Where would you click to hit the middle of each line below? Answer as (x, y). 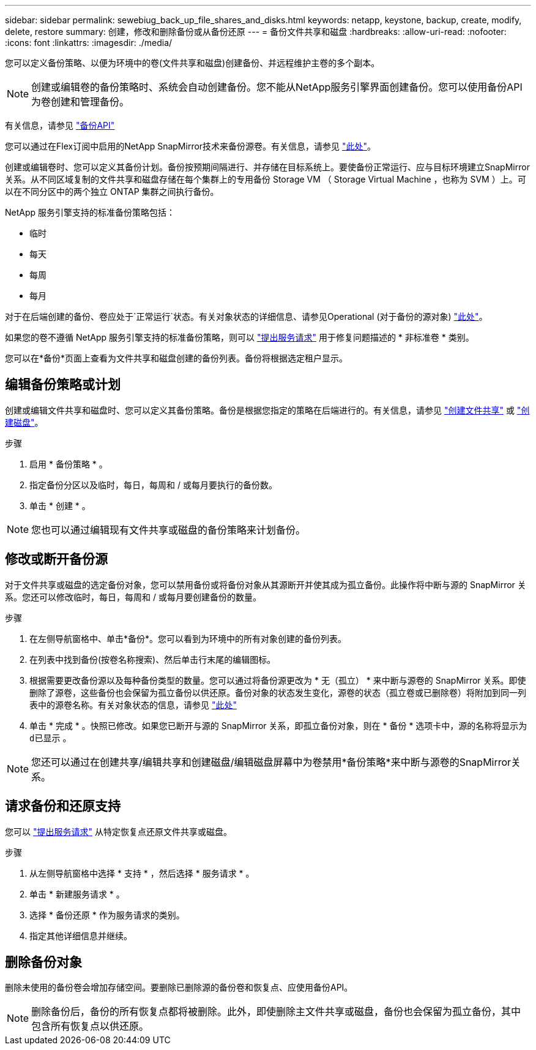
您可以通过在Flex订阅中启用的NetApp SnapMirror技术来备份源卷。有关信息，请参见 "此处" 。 (191, 146)
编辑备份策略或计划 (63, 385)
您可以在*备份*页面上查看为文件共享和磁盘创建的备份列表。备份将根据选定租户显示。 (177, 358)
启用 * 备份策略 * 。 (69, 464)
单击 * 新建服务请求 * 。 (77, 894)
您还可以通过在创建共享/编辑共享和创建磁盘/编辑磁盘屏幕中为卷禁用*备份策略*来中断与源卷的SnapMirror (271, 762)
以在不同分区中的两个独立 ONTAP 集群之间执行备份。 (112, 191)
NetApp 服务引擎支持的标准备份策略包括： (90, 212)
